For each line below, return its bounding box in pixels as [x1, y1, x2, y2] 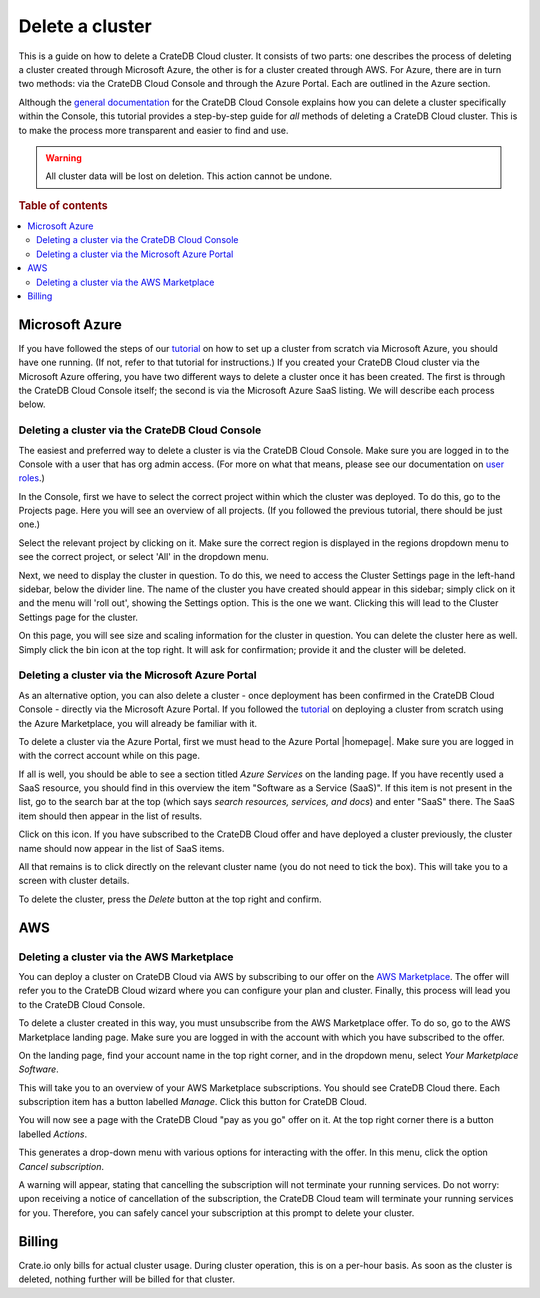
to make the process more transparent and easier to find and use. [18, 124, 289, 136]
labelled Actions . [18, 1128, 88, 1140]
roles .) [18, 472, 45, 484]
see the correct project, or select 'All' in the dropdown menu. [18, 551, 269, 563]
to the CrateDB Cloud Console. [18, 998, 145, 1010]
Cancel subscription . [18, 1160, 105, 1172]
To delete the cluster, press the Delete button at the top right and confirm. [18, 893, 322, 905]
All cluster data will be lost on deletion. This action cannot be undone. [45, 170, 333, 182]
